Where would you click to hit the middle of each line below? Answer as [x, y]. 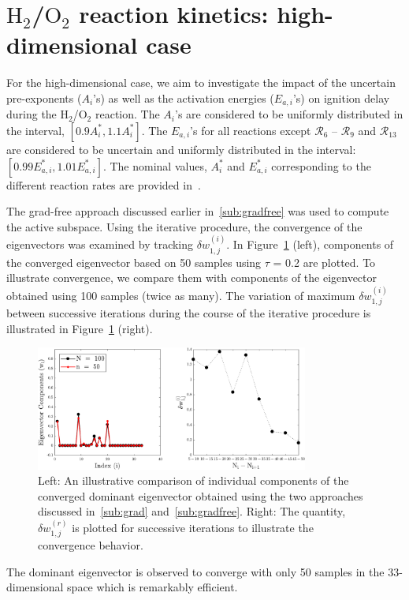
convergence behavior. [91, 545]
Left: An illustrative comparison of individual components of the [193, 480]
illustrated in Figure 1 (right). [80, 328]
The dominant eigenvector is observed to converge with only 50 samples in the [195, 571]
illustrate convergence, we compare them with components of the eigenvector [192, 277]
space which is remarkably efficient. [152, 587]
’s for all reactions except [251, 130]
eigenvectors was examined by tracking [100, 244]
